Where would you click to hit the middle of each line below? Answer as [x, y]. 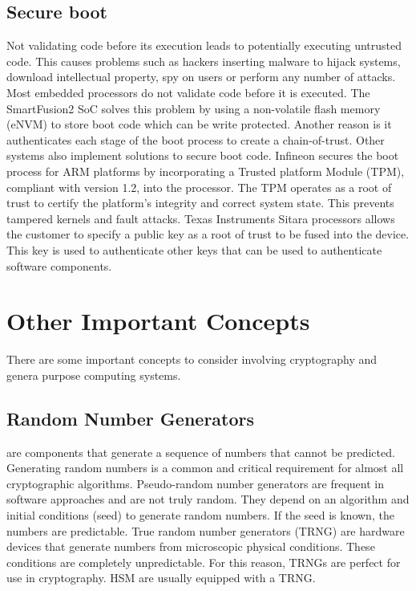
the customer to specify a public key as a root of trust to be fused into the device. [208, 234]
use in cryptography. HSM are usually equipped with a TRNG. [161, 578]
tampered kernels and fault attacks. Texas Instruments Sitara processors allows [201, 218]
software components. [59, 265]
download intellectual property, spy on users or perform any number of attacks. [201, 77]
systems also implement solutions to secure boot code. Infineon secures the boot [203, 155]
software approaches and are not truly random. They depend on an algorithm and [208, 499]
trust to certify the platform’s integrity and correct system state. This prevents [200, 203]
